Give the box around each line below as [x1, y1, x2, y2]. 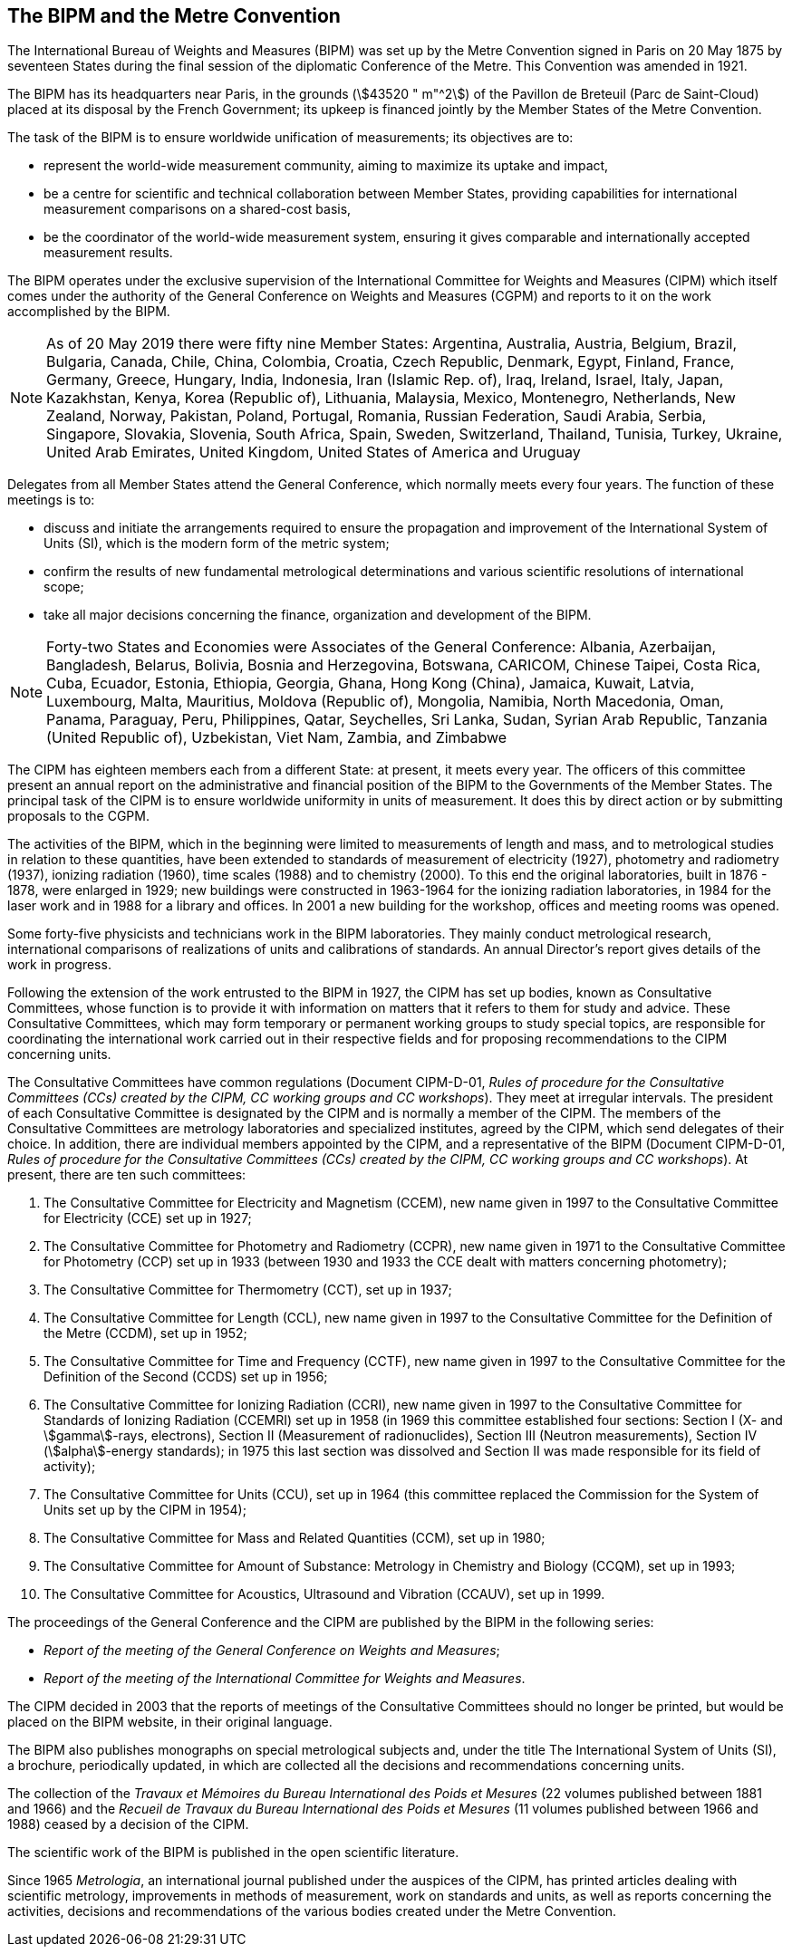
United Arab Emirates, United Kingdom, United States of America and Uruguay [46, 443, 581, 462]
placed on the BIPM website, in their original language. [7, 1714, 333, 1730]
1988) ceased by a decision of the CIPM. [7, 1816, 249, 1833]
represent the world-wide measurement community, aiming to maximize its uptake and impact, [43, 158, 609, 174]
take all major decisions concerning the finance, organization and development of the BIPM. [43, 607, 592, 623]
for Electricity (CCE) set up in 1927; [43, 1210, 252, 1227]
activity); [43, 1458, 96, 1475]
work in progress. [7, 957, 111, 973]
